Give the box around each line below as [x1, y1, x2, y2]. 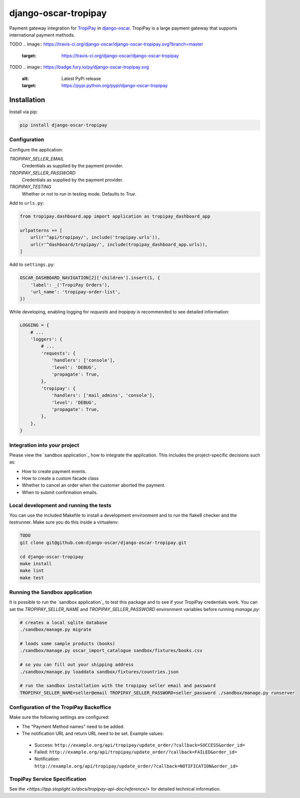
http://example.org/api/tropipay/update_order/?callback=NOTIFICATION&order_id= [34, 763, 238, 769]
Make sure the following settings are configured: [9, 714, 110, 720]
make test [20, 575, 44, 580]
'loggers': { [30, 337, 63, 342]
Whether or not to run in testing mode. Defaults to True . [22, 191, 136, 197]
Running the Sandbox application [9, 589, 92, 596]
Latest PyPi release [61, 75, 101, 81]
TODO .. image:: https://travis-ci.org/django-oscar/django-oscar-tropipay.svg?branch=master [9, 41, 203, 47]
